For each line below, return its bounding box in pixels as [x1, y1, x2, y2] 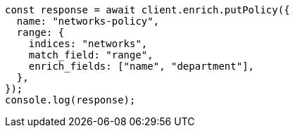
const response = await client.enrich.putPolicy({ [5, 4, 290, 15]
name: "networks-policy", [16, 15, 160, 27]
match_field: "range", [28, 49, 153, 61]
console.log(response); [5, 94, 136, 106]
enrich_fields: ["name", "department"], [28, 61, 255, 72]
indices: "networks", [28, 38, 148, 49]
